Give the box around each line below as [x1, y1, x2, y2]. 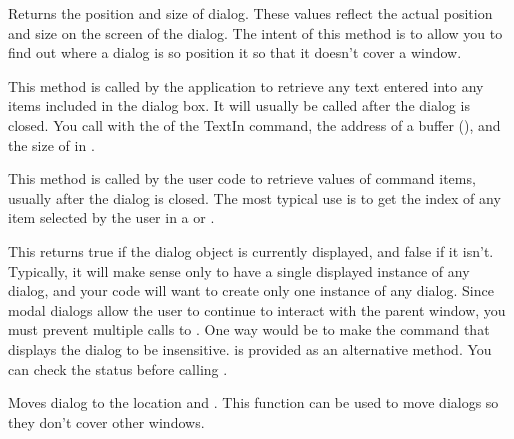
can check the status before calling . [8, 358, 228, 379]
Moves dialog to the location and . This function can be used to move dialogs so [8, 392, 499, 413]
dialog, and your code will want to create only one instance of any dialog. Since [8, 280, 494, 301]
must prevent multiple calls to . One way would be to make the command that [8, 319, 490, 340]
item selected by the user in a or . [8, 207, 215, 228]
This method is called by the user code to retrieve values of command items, [8, 168, 476, 189]
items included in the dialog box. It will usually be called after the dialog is [8, 95, 470, 116]
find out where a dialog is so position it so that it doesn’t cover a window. [8, 42, 462, 63]
